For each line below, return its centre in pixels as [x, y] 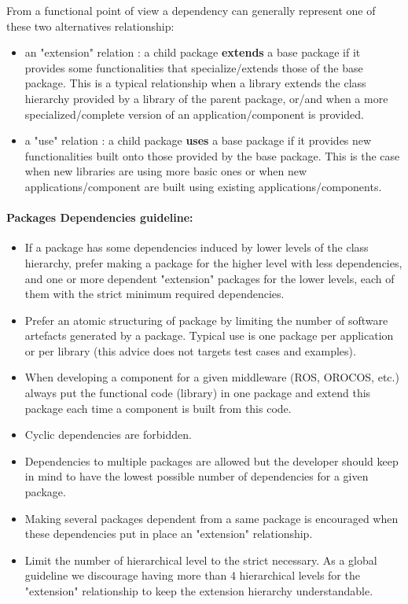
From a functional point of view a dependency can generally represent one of [191, 10]
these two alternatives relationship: [90, 26]
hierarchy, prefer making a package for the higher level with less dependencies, [213, 262]
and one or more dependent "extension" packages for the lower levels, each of [210, 278]
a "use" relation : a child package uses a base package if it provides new [198, 140]
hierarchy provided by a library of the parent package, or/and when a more [206, 98]
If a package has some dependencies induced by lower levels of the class [197, 247]
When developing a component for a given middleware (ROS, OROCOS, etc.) [212, 377]
